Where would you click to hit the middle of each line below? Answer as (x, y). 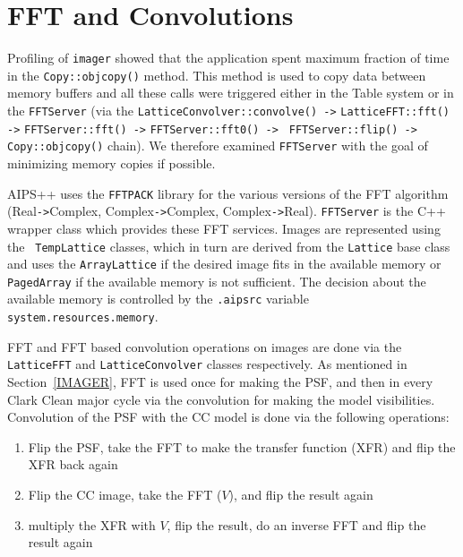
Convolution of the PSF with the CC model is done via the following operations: (228, 417)
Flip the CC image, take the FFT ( (125, 494)
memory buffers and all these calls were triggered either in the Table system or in (231, 93)
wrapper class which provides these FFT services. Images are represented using (224, 228)
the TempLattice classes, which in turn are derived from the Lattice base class (229, 246)
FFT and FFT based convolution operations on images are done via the (205, 346)
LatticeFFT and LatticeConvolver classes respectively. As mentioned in (207, 364)
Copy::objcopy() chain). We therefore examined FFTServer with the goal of (218, 146)
